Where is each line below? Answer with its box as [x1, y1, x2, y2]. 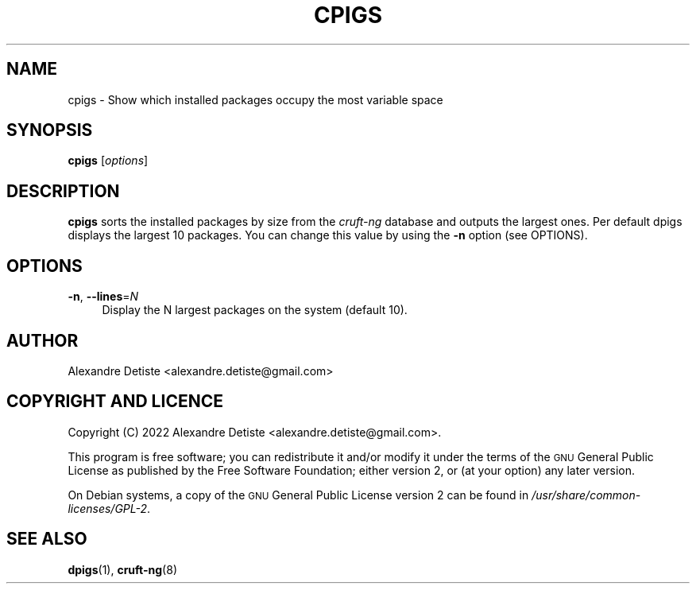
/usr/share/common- [532, 487, 641, 502]
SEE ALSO [6, 529, 87, 549]
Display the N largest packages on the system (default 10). [102, 303, 408, 317]
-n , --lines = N [68, 289, 139, 304]
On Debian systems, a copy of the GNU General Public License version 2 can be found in [68, 487, 529, 502]
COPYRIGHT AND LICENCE [6, 391, 223, 412]
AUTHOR [6, 330, 79, 351]
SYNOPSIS [6, 120, 93, 141]
